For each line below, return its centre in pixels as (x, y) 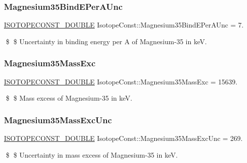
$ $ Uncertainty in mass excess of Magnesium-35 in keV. (92, 154)
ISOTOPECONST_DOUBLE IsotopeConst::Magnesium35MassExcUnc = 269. (123, 138)
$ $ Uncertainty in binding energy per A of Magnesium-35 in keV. (106, 41)
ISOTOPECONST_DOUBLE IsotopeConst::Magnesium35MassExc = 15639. (121, 81)
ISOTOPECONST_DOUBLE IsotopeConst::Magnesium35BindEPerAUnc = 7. (124, 25)
